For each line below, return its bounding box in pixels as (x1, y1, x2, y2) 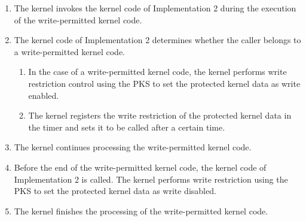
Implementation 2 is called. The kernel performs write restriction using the (14, 172, 288, 185)
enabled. (28, 89, 59, 101)
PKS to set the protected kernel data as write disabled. (14, 184, 216, 197)
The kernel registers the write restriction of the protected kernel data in (28, 109, 292, 122)
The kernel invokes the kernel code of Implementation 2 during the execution (14, 2, 296, 14)
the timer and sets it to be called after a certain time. (28, 120, 225, 133)
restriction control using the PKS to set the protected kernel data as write (28, 77, 301, 89)
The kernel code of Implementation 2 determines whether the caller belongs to (14, 34, 301, 46)
